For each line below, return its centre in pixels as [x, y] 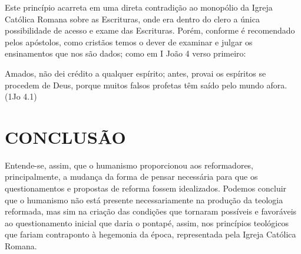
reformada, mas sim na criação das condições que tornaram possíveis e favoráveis [151, 211]
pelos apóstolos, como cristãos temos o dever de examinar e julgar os [129, 42]
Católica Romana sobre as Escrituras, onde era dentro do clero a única [132, 19]
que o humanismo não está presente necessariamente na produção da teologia [144, 199]
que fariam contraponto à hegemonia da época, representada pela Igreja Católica [150, 234]
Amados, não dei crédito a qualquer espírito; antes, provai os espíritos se [135, 73]
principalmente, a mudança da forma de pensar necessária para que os [131, 177]
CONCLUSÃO [65, 136]
